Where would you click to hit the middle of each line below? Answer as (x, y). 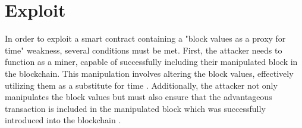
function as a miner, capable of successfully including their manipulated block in (151, 62)
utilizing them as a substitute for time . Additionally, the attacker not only (141, 85)
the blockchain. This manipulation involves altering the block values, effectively (149, 73)
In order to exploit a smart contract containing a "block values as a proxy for (145, 38)
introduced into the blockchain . (63, 120)
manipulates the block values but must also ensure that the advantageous (139, 97)
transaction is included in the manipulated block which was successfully (135, 108)
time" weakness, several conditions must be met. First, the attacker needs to (144, 50)
